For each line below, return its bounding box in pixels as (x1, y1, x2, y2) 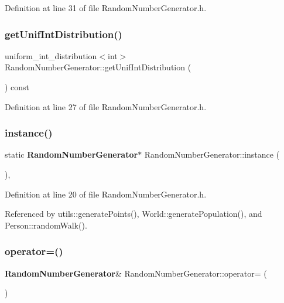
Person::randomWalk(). (5, 219, 87, 231)
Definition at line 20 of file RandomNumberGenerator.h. (5, 188, 207, 200)
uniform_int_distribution (5, 49, 97, 62)
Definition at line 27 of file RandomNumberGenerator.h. (5, 100, 207, 113)
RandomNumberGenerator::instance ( (144, 148, 280, 161)
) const (5, 81, 30, 93)
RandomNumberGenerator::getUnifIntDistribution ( (5, 61, 191, 73)
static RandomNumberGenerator (5, 148, 138, 161)
